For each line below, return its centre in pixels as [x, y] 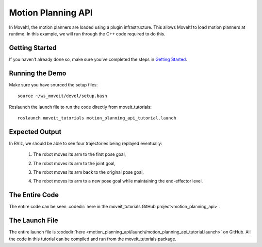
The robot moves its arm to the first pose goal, [80, 154]
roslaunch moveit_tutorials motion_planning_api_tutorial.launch [97, 118]
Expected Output [35, 132]
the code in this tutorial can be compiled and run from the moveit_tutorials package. [93, 239]
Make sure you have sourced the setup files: [53, 84]
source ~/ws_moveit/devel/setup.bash [63, 96]
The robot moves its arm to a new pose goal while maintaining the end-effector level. [118, 181]
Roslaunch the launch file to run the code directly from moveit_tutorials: [80, 107]
